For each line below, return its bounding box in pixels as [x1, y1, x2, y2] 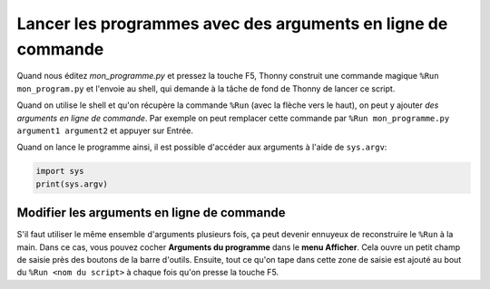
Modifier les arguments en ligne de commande [16, 205, 286, 221]
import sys [35, 166, 84, 177]
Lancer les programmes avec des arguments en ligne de [16, 14, 448, 34]
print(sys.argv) [35, 178, 109, 189]
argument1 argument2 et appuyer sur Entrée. [16, 125, 194, 136]
